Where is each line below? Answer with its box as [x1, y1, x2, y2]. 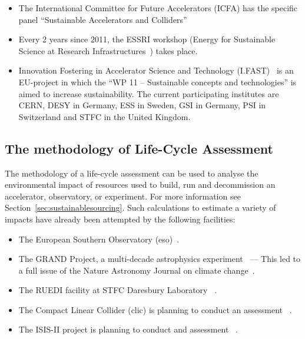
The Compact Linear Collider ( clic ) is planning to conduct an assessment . [18, 303, 292, 315]
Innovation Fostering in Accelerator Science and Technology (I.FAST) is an [18, 64, 294, 77]
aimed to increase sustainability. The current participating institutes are [18, 87, 279, 99]
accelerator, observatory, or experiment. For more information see [5, 190, 241, 202]
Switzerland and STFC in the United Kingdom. [18, 110, 191, 122]
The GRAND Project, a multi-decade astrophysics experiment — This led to [18, 252, 301, 265]
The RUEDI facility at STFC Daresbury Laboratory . [18, 284, 217, 296]
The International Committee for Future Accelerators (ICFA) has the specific [18, 2, 298, 14]
